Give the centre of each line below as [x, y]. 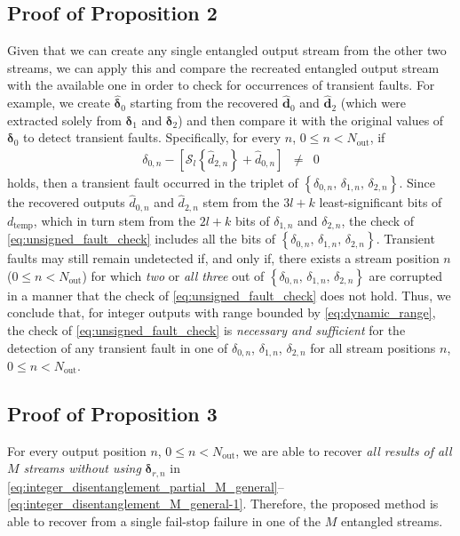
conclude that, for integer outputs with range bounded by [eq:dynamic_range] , [222, 312]
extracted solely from [64, 120]
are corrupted [406, 275]
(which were [373, 103]
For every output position [77, 450]
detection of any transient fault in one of [118, 347]
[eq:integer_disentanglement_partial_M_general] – [146, 486]
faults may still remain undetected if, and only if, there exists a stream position [223, 258]
